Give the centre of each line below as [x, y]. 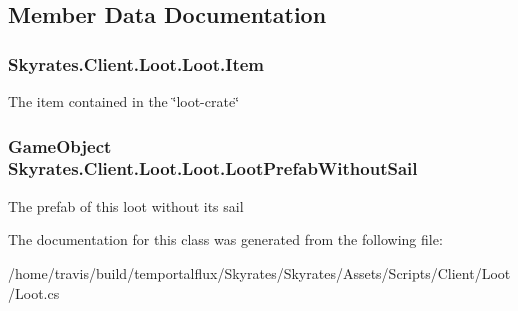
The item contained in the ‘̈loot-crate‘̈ [124, 101]
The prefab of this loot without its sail [126, 205]
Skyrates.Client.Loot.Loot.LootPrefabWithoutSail [213, 168]
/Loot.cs [34, 292]
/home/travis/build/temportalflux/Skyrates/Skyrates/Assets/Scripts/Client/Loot [259, 272]
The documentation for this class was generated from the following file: [225, 239]
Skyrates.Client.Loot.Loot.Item [136, 63]
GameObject [60, 145]
